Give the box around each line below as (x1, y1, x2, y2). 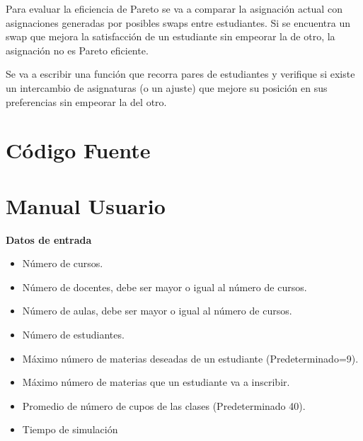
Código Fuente (6, 136, 151, 165)
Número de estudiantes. (22, 327, 125, 342)
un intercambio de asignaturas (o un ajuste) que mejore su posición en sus (6, 80, 328, 95)
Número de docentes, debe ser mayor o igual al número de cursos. (22, 279, 307, 294)
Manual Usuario (6, 191, 166, 220)
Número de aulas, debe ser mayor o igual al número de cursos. (22, 303, 292, 318)
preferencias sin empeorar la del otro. (6, 94, 167, 109)
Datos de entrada (6, 232, 92, 247)
